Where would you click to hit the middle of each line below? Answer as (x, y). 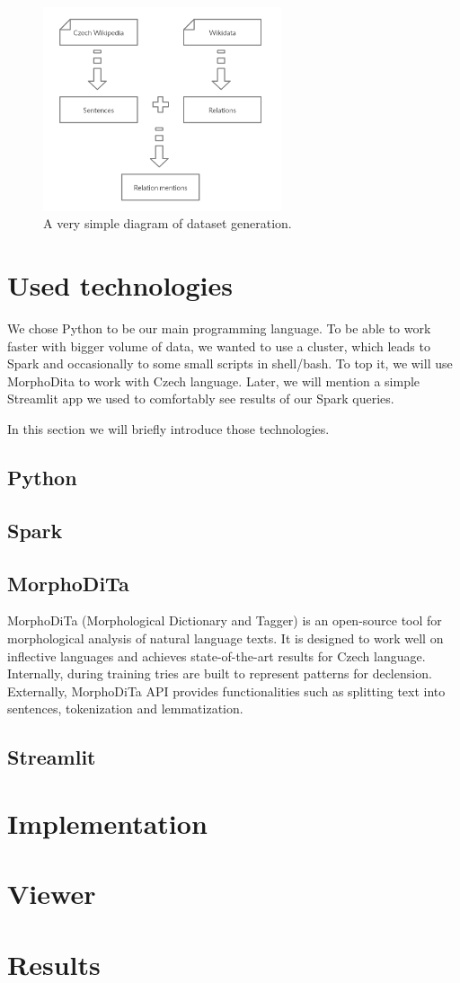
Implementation (107, 823)
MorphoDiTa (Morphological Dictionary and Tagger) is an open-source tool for (225, 620)
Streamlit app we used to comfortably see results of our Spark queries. (201, 399)
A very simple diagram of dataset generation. (168, 223)
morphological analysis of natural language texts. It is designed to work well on (226, 638)
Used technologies (120, 285)
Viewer (52, 894)
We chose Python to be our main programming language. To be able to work (219, 328)
